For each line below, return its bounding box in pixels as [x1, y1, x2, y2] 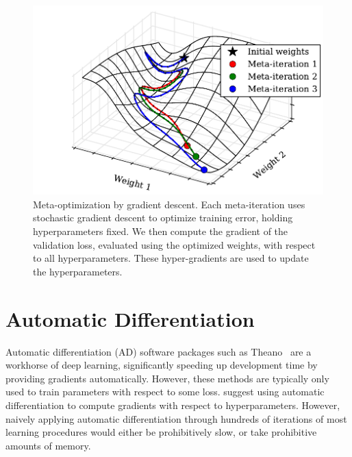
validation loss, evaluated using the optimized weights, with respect [33, 237, 316, 251]
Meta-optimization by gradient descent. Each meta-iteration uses [33, 197, 305, 211]
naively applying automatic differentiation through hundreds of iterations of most [5, 411, 347, 425]
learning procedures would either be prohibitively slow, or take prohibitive [5, 425, 317, 439]
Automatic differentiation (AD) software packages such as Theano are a [5, 344, 312, 358]
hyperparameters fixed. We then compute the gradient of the [33, 224, 288, 238]
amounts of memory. [5, 438, 91, 452]
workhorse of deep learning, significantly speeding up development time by [5, 358, 318, 372]
